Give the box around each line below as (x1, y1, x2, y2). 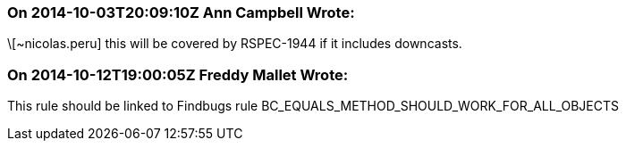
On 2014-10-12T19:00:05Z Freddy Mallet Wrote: (7, 65, 349, 84)
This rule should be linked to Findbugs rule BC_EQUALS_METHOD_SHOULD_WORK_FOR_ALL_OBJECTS (7, 98, 620, 114)
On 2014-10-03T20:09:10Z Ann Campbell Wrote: (7, 4, 355, 21)
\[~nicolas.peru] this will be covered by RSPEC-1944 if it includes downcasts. (7, 36, 462, 52)
